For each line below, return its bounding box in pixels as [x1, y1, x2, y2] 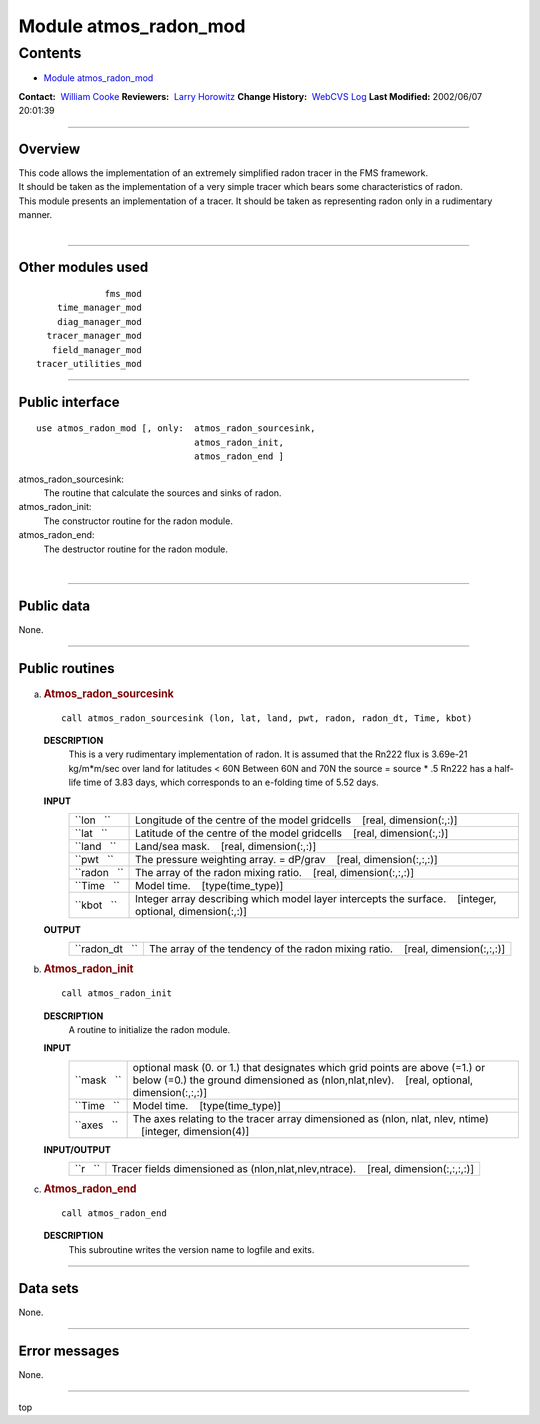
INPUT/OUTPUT [43, 1143, 112, 1155]
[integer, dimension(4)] [141, 1124, 250, 1138]
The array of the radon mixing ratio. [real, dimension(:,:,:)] [135, 865, 415, 879]
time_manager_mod [56, 302, 142, 314]
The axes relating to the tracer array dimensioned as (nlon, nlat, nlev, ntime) [132, 1111, 489, 1125]
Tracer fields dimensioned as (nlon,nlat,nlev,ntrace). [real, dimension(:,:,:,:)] [111, 1162, 475, 1176]
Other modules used [18, 259, 149, 276]
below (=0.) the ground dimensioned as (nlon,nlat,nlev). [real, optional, [132, 1073, 474, 1087]
